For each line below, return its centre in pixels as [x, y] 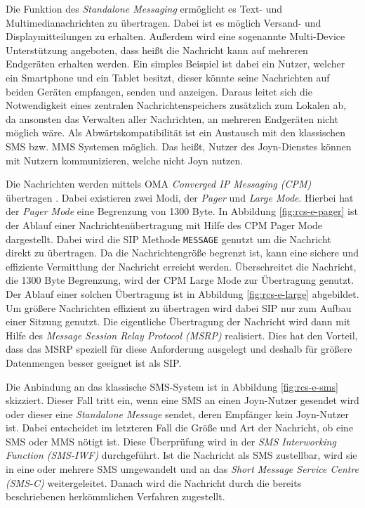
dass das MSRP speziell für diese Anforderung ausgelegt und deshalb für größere [179, 349]
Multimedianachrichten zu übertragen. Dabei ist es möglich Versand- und [164, 22]
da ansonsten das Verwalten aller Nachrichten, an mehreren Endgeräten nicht [172, 118]
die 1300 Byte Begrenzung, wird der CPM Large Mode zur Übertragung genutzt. [180, 280]
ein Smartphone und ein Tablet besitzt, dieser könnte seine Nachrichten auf [168, 77]
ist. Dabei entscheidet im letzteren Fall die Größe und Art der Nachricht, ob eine [180, 428]
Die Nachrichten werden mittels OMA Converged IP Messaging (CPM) [159, 184]
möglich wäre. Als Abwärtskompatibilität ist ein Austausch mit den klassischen [176, 132]
